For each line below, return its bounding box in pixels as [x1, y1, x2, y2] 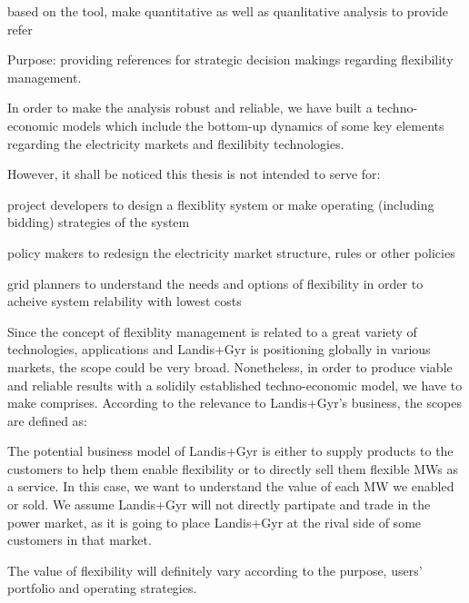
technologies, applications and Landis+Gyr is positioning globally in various [7, 340, 431, 359]
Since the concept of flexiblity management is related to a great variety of [7, 321, 417, 341]
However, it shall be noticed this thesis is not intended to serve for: [7, 164, 381, 183]
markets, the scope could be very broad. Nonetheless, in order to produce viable [7, 357, 453, 376]
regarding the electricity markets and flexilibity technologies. [7, 133, 344, 153]
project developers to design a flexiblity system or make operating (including [7, 194, 434, 213]
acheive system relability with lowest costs [7, 292, 242, 311]
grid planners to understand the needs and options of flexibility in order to [7, 273, 424, 292]
